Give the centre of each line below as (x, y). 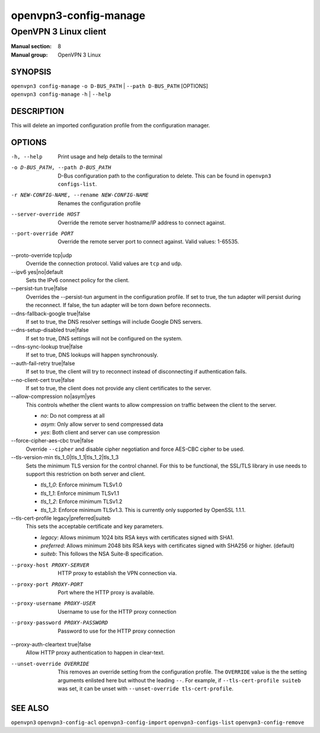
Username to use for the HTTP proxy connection (117, 611)
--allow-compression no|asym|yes (53, 396)
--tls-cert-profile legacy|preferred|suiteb (61, 518)
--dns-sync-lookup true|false (47, 347)
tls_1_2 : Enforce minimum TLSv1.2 (81, 501)
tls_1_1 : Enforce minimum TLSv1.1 (80, 493)
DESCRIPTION (38, 111)
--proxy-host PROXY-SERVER (50, 565)
